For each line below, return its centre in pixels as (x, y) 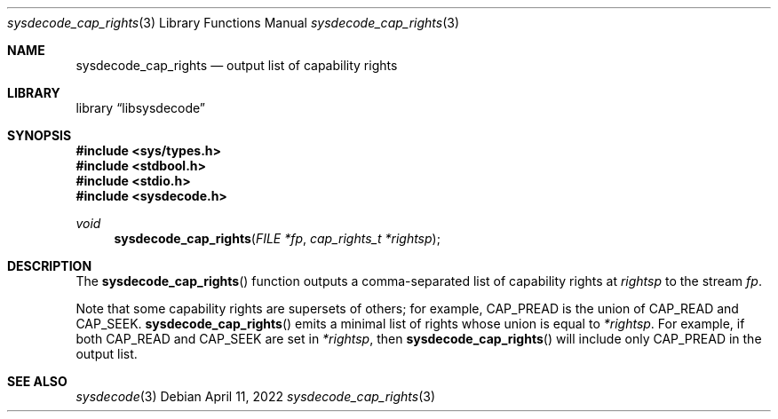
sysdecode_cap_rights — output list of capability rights (237, 65)
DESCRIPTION (50, 266)
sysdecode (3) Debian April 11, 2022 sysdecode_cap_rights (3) (256, 396)
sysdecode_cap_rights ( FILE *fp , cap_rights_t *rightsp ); (277, 238)
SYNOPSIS (40, 135)
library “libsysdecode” (141, 108)
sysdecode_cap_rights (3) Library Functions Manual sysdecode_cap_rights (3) (234, 23)
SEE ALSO (37, 381)
